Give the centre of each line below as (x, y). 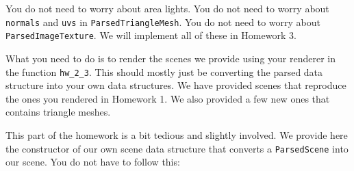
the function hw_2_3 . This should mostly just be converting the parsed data (164, 71)
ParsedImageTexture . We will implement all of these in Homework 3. (151, 35)
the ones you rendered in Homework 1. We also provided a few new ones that (168, 98)
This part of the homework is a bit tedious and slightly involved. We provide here (177, 134)
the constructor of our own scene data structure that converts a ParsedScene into (177, 148)
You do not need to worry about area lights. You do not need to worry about (167, 8)
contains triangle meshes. (58, 112)
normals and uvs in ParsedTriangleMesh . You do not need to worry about (163, 22)
